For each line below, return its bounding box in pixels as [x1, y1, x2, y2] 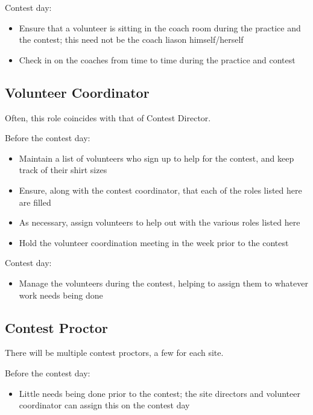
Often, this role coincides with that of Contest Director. [5, 111, 211, 124]
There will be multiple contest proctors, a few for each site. [5, 346, 224, 359]
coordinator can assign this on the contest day [19, 399, 190, 411]
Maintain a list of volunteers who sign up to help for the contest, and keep [19, 151, 294, 164]
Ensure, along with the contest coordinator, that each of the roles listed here [19, 183, 302, 196]
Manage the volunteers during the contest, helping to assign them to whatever [19, 276, 308, 289]
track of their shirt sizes [19, 163, 107, 176]
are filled [19, 195, 51, 208]
